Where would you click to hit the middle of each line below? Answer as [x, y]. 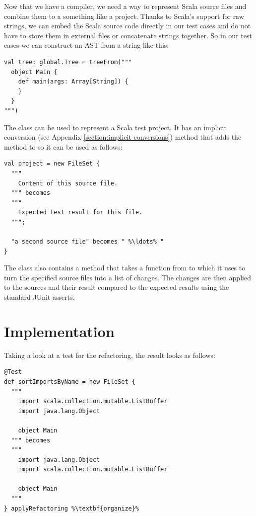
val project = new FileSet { [52, 164]
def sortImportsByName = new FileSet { [70, 382]
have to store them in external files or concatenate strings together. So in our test [128, 35]
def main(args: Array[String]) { [73, 82]
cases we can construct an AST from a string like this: [87, 45]
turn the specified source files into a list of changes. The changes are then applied [128, 277]
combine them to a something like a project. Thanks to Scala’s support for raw [124, 16]
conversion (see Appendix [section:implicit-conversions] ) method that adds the [123, 137]
